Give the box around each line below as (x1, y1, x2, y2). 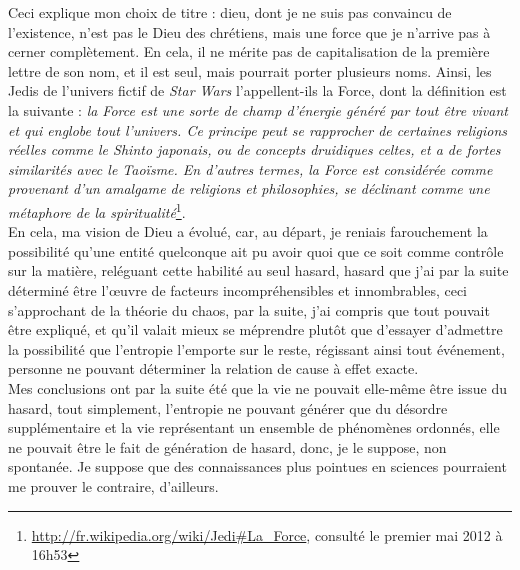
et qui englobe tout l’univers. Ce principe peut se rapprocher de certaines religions (8, 119, 508, 140)
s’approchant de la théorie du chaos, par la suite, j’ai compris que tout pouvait (8, 299, 490, 320)
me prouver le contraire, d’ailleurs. (8, 475, 219, 496)
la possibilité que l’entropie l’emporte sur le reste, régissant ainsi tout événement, (8, 338, 505, 359)
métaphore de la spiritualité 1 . (8, 198, 186, 222)
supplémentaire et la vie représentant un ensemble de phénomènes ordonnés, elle (8, 417, 500, 438)
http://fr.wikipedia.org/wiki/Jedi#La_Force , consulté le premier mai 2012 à (31, 524, 503, 545)
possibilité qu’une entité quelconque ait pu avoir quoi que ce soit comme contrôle (8, 240, 504, 261)
